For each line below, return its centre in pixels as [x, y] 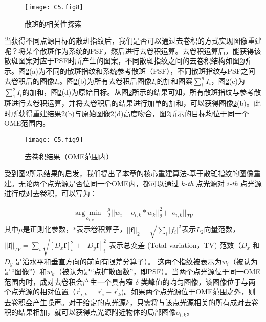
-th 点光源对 [205, 183]
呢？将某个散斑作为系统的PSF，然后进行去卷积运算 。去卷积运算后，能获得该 [133, 50]
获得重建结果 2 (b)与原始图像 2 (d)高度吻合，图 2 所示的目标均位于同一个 [134, 113]
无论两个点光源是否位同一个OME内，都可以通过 [98, 183]
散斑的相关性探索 [53, 23]
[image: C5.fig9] [54, 140]
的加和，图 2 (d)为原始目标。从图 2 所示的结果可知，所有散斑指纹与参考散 [142, 92]
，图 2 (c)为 [228, 81]
